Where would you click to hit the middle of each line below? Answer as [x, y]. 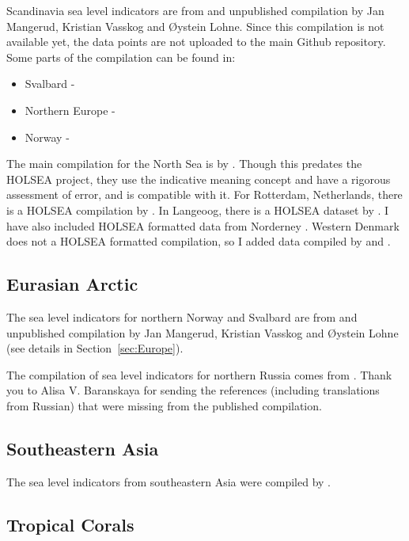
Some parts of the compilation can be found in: [121, 57]
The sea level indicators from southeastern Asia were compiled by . [169, 481]
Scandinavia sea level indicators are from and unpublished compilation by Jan [195, 10]
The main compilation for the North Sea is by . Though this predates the [184, 164]
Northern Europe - [70, 110]
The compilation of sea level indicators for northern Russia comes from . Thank [199, 374]
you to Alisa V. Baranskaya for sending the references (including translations [193, 390]
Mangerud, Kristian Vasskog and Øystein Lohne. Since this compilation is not [195, 26]
